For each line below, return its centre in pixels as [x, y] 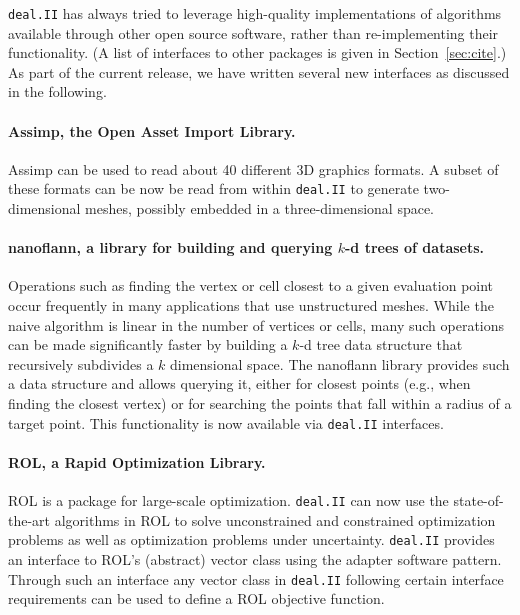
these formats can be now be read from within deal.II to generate [213, 188]
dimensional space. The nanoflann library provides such [340, 363]
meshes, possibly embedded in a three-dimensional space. [260, 208]
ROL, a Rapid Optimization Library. [137, 461]
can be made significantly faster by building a [148, 344]
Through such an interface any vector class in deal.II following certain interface [256, 578]
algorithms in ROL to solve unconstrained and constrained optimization [275, 519]
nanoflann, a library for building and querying [170, 247]
